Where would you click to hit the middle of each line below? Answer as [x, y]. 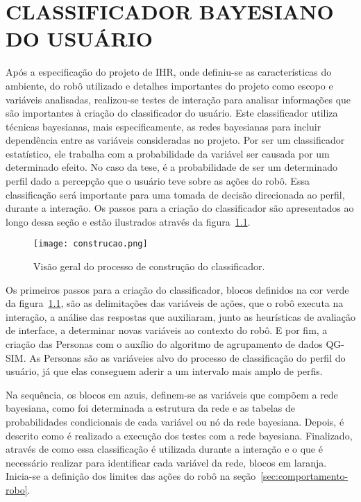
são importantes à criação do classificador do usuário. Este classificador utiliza [172, 113]
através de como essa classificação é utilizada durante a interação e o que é [164, 449]
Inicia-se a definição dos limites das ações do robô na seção [131, 476]
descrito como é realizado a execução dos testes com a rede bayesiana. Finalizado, [179, 435]
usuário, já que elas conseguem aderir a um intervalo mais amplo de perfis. [164, 371]
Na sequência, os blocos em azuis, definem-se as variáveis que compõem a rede [172, 394]
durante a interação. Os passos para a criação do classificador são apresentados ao [180, 208]
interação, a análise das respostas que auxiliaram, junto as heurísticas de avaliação [180, 316]
